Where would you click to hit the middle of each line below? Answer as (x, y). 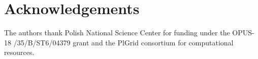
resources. (19, 52)
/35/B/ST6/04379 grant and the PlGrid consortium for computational (123, 42)
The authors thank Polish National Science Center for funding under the (117, 33)
